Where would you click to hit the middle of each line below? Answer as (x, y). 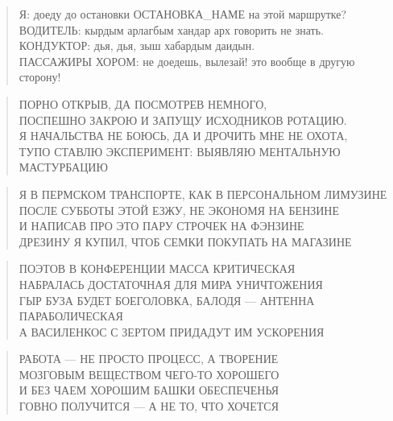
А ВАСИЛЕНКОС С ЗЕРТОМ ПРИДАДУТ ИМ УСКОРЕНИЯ (172, 331)
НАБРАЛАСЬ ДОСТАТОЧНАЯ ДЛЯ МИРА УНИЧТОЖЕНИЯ (171, 284)
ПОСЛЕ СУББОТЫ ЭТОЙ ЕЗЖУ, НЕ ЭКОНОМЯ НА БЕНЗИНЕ (179, 210)
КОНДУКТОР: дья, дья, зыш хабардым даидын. (137, 45)
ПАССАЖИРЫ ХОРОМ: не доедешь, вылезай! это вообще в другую (187, 61)
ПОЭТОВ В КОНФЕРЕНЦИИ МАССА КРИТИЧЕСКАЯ (157, 268)
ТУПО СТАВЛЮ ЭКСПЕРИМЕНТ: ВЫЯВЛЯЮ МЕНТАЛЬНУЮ (180, 151)
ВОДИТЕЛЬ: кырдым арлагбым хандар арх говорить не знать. (171, 29)
